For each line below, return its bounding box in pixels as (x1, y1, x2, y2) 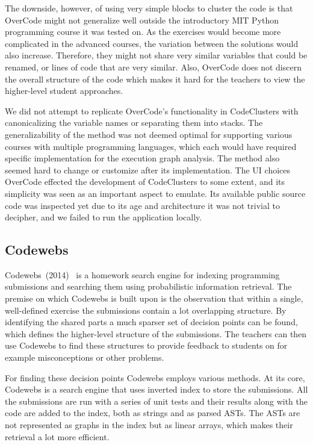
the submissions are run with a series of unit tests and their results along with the (5, 394, 308, 407)
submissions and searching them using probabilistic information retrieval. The (5, 280, 292, 293)
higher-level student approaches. (5, 84, 123, 97)
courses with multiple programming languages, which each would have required (5, 140, 297, 152)
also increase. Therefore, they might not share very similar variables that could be (5, 49, 308, 61)
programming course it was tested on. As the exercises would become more (5, 25, 281, 38)
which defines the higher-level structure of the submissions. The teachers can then (5, 327, 307, 340)
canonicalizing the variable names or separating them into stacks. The (5, 116, 263, 129)
